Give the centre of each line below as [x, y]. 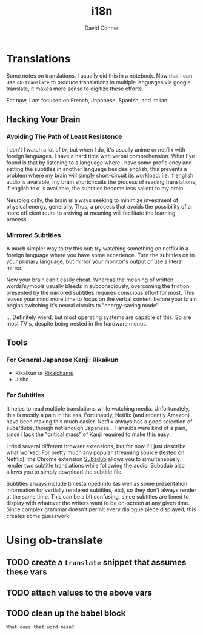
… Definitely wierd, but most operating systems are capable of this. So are [99, 317]
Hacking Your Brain [43, 119]
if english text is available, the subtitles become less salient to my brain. [95, 189]
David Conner [102, 28]
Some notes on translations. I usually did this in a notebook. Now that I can [99, 76]
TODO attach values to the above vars [79, 593]
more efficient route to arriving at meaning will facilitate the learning [91, 213]
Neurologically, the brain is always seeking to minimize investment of [92, 200]
